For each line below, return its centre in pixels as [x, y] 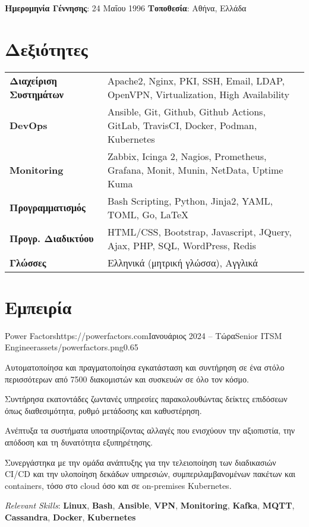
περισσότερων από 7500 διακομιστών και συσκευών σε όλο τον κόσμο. [127, 379]
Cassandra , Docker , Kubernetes [70, 517]
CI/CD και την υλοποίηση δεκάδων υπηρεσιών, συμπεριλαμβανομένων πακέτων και [150, 474]
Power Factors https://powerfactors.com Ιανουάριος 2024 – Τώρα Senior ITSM [144, 335]
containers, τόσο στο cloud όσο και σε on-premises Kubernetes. [118, 485]
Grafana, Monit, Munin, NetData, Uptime [195, 170]
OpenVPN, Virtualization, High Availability [198, 94]
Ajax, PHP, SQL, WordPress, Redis [182, 245]
